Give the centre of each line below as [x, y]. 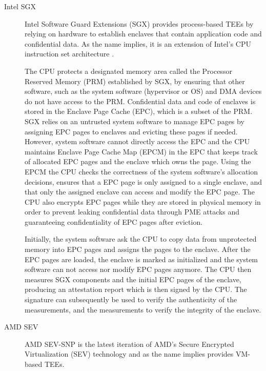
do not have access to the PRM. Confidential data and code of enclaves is [140, 101]
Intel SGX [20, 6]
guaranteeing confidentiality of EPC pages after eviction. [114, 221]
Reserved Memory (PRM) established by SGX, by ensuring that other [135, 81]
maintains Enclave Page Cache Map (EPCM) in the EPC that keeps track [141, 151]
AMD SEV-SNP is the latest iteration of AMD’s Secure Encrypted [129, 344]
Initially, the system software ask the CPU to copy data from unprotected [141, 239]
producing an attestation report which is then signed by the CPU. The [136, 289]
